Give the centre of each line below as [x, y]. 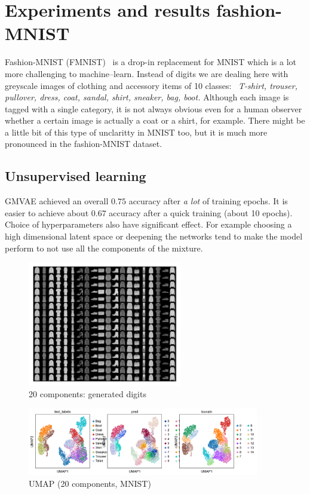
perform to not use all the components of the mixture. [104, 248]
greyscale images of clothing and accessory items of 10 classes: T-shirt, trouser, [151, 85]
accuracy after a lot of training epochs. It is [208, 201]
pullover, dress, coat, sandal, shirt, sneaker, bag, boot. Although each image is [147, 97]
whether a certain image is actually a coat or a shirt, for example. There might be [155, 120]
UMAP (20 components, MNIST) [90, 483]
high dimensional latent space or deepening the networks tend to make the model [154, 236]
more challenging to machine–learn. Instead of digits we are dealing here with [147, 73]
